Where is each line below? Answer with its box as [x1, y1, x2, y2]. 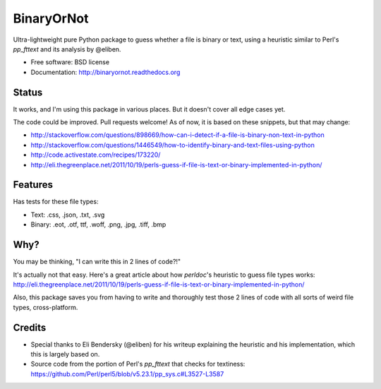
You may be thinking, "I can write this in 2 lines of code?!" [13, 258, 181, 266]
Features [13, 179, 53, 191]
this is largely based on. [30, 350, 100, 359]
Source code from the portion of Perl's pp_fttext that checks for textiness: [30, 360, 246, 369]
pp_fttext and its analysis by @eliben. [13, 44, 121, 53]
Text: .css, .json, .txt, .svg [30, 210, 105, 219]
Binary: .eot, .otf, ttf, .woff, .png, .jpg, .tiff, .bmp [30, 220, 167, 229]
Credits [13, 321, 47, 333]
